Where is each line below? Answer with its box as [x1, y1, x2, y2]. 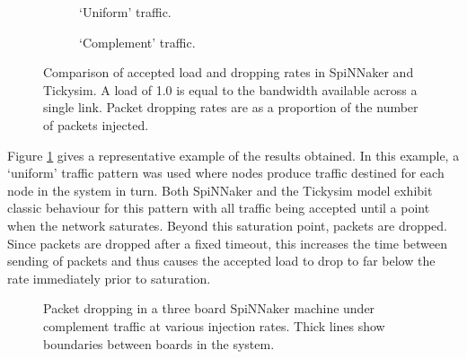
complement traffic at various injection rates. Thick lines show [43, 316, 385, 335]
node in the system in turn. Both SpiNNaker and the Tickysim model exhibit [7, 180, 433, 199]
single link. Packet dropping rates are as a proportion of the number [43, 98, 419, 117]
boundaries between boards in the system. [43, 334, 275, 353]
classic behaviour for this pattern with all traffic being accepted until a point [7, 198, 430, 217]
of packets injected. [43, 115, 149, 134]
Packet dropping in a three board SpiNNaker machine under [43, 299, 375, 318]
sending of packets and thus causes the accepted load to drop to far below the [7, 251, 436, 270]
